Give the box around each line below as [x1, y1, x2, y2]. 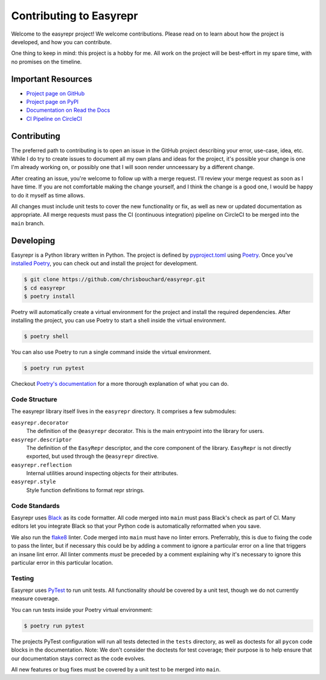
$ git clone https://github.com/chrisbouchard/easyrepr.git [24, 276, 206, 283]
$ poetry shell [24, 333, 69, 340]
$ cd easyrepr [24, 284, 66, 291]
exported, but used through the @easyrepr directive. [26, 453, 159, 460]
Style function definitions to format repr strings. [26, 486, 145, 493]
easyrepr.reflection [11, 461, 72, 468]
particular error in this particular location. [11, 559, 113, 566]
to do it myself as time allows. [11, 191, 85, 199]
